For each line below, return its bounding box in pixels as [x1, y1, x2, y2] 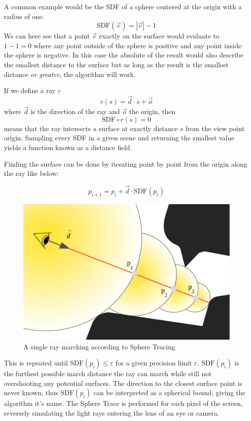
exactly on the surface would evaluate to [99, 31, 219, 41]
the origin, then [129, 106, 176, 116]
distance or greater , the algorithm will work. [4, 69, 136, 79]
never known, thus [4, 387, 58, 398]
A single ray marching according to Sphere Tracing [23, 341, 175, 351]
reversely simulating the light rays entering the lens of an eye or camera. [4, 407, 219, 418]
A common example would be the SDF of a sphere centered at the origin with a [4, 1, 242, 11]
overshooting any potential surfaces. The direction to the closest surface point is [4, 378, 242, 388]
